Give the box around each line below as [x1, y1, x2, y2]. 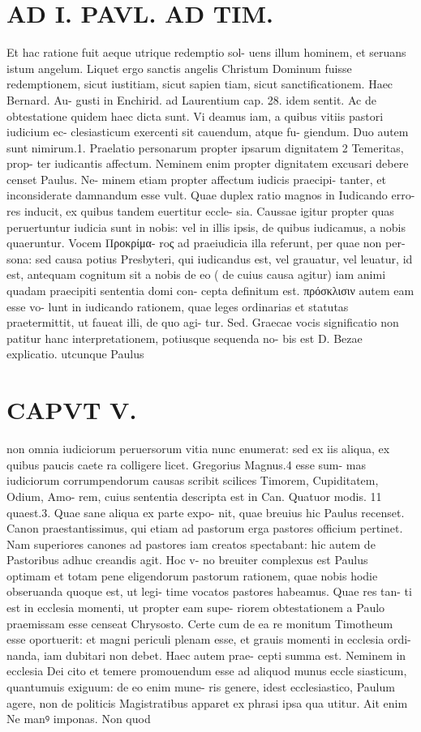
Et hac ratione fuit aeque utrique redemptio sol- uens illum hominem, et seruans [6, 44, 406, 61]
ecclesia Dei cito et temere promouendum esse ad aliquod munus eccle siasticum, [6, 662, 407, 679]
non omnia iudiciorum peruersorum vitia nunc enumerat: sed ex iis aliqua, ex [6, 440, 390, 457]
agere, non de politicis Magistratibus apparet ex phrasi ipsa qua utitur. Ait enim [6, 694, 408, 711]
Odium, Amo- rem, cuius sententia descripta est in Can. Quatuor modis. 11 [6, 487, 382, 504]
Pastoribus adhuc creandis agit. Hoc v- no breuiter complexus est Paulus [6, 551, 368, 568]
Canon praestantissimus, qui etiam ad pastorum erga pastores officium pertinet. [6, 520, 403, 537]
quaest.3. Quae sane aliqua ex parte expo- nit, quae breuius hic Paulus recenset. [6, 503, 405, 520]
